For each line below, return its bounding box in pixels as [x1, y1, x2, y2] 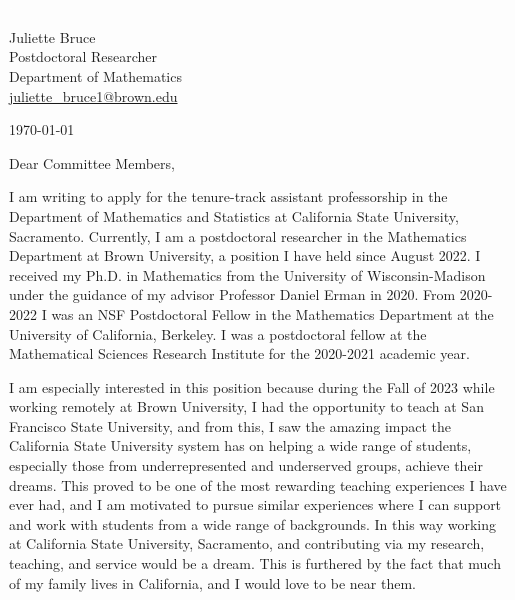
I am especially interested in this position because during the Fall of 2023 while [9, 376, 495, 397]
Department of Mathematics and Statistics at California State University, [9, 205, 459, 226]
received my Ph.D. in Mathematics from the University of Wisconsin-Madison [9, 264, 486, 285]
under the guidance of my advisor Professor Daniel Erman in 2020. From [9, 284, 456, 305]
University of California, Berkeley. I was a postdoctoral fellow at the [9, 323, 427, 344]
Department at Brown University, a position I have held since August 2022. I [9, 245, 481, 266]
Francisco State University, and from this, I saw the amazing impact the [9, 415, 451, 436]
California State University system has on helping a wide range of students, [9, 435, 472, 456]
